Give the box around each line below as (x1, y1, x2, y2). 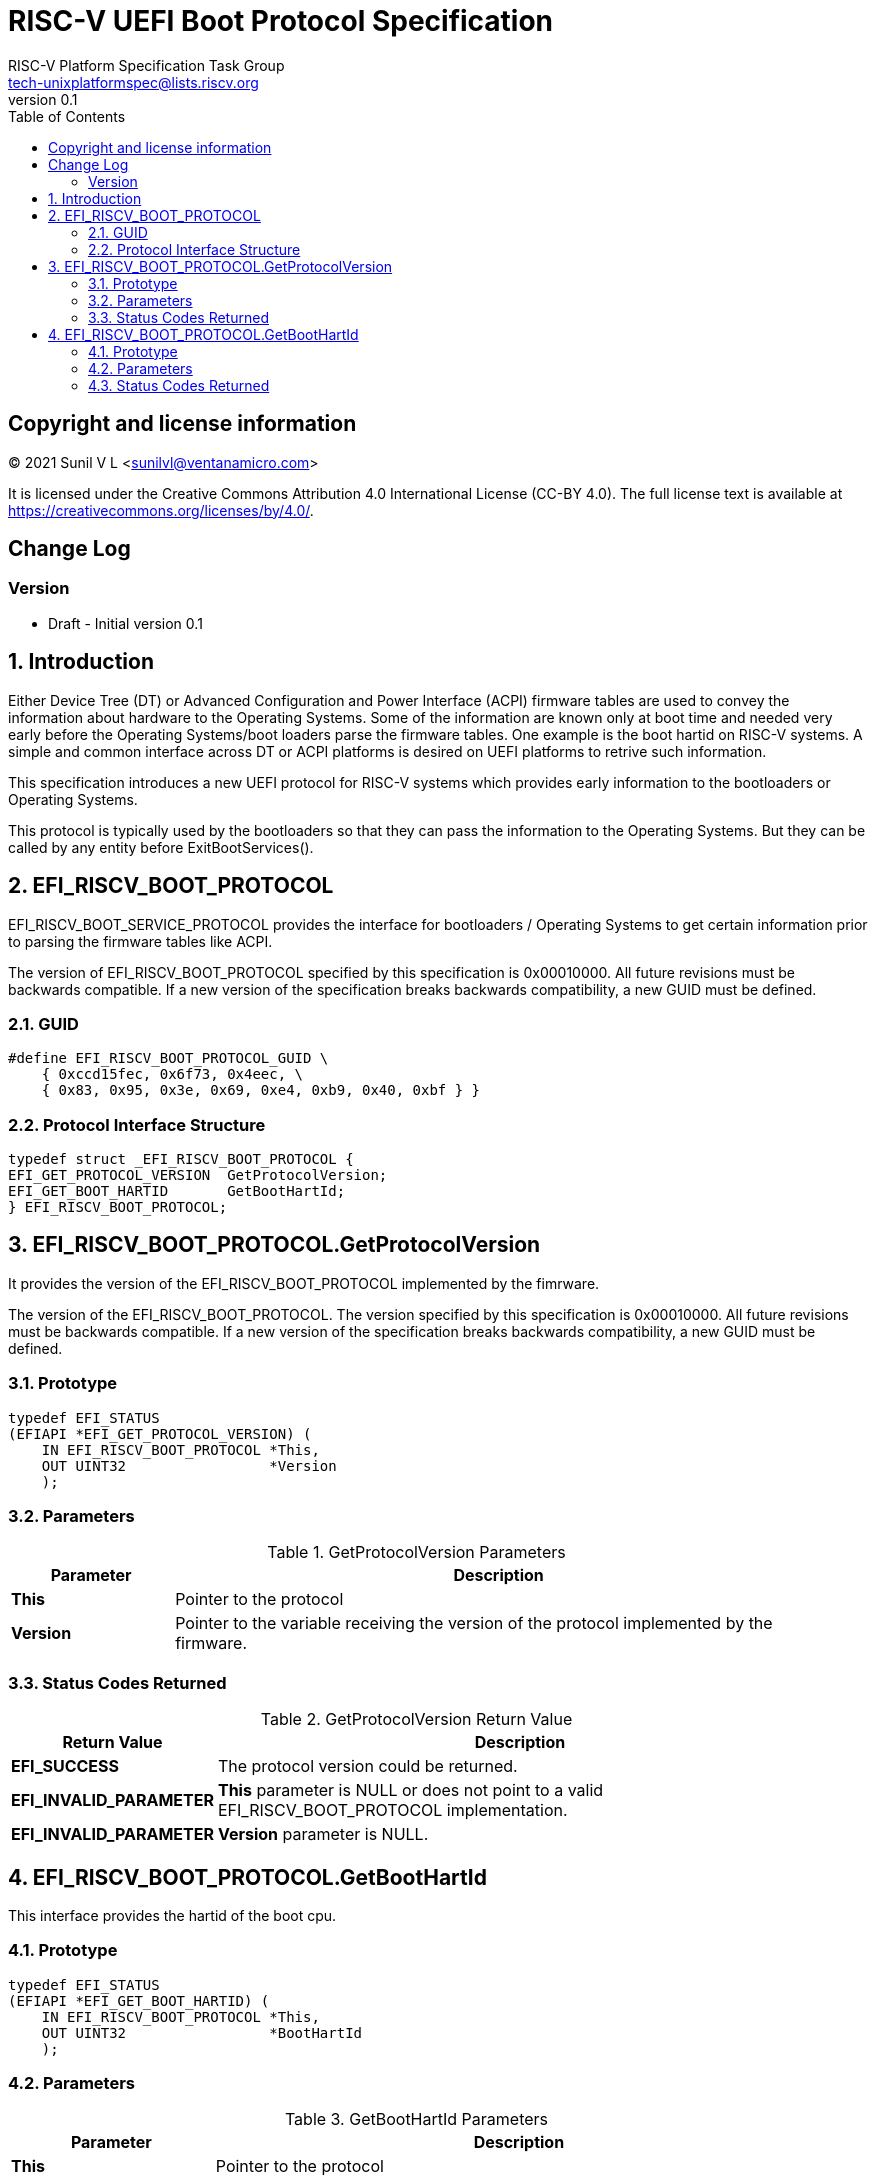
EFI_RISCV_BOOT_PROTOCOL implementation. (217, 1800, 568, 1821)
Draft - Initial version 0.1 (48, 614, 203, 632)
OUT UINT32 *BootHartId (41, 2024, 363, 2041)
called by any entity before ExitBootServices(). (8, 838, 314, 856)
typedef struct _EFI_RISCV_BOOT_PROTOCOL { (8, 1151, 354, 1167)
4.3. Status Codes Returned (88, 376, 270, 394)
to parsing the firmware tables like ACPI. (8, 932, 273, 950)
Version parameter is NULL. (217, 1824, 429, 1845)
